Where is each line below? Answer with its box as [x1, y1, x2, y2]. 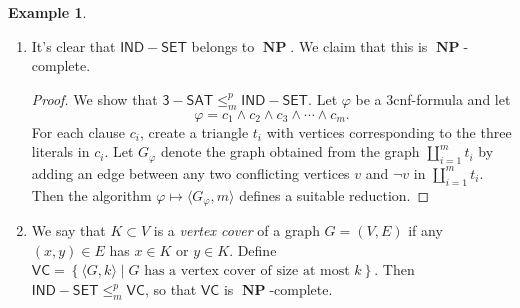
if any [408, 220, 443, 241]
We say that [31, 220, 106, 241]
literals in [31, 141, 90, 162]
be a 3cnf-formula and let [355, 88, 511, 109]
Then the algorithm [31, 184, 152, 205]
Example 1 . [8, 2, 87, 22]
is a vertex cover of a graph [153, 220, 320, 241]
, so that [144, 279, 197, 299]
